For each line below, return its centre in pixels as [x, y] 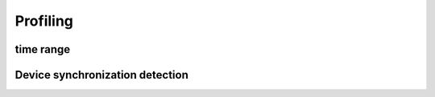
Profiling [44, 21]
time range [43, 49]
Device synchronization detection [101, 75]
